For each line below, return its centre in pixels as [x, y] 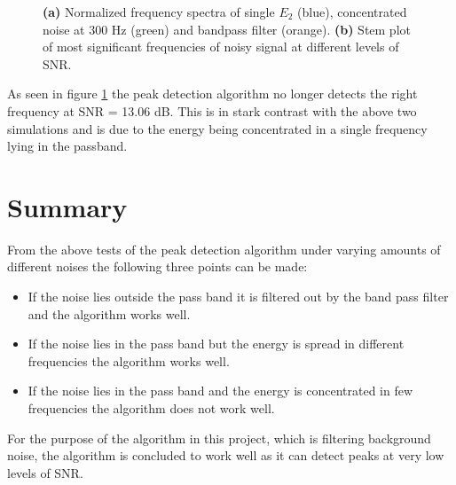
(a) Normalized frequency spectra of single [159, 12]
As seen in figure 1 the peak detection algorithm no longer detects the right [212, 94]
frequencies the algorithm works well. [129, 360]
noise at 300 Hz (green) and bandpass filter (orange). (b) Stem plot [227, 29]
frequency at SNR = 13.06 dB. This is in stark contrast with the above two [212, 110]
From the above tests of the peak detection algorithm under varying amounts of [224, 249]
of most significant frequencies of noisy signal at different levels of [221, 47]
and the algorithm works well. [109, 313]
